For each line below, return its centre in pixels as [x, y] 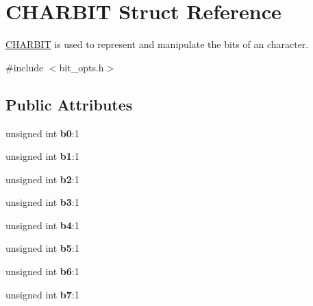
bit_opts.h [82, 67]
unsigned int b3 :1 [42, 202]
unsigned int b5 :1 [42, 248]
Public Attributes [69, 104]
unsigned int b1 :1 [42, 156]
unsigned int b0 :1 [42, 133]
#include [25, 67]
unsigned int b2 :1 [42, 179]
